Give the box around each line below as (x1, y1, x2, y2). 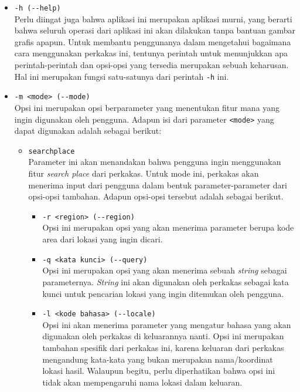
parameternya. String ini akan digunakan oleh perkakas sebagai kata (42, 275, 289, 288)
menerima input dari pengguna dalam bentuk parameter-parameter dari (28, 178, 287, 191)
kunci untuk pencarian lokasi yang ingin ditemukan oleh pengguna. (42, 287, 284, 299)
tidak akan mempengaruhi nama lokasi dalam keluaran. (42, 376, 243, 388)
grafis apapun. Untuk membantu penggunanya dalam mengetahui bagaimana (14, 35, 291, 48)
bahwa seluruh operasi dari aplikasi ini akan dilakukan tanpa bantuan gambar (14, 24, 296, 36)
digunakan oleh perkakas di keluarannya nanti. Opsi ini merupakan (42, 330, 284, 342)
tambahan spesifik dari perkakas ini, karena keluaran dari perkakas (42, 341, 284, 353)
